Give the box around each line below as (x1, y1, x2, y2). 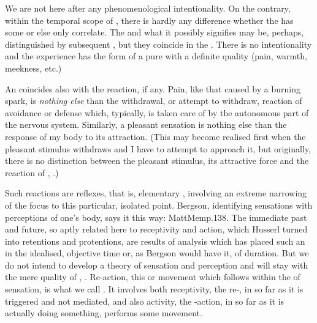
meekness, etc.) (5, 61, 62, 74)
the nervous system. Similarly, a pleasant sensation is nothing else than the (5, 118, 287, 131)
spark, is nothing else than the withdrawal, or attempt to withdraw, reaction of (5, 94, 302, 107)
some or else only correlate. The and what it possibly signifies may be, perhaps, (5, 26, 304, 39)
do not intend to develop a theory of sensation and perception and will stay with (5, 258, 308, 271)
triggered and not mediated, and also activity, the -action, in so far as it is (5, 294, 285, 307)
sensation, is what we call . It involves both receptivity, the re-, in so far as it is (5, 283, 304, 295)
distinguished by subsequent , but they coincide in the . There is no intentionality (5, 37, 312, 50)
